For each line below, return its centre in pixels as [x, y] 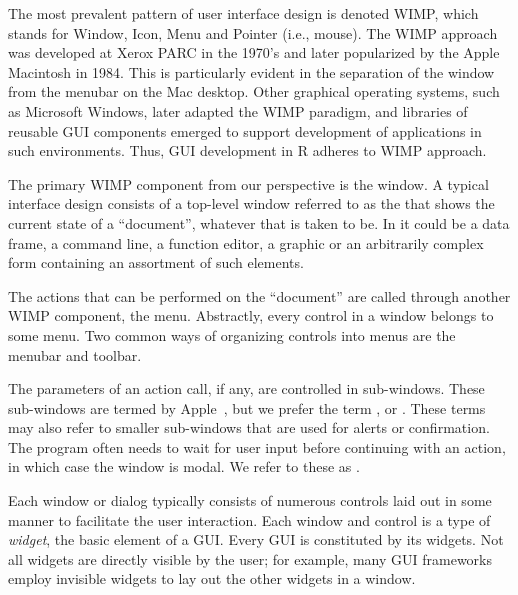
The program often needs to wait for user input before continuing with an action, [257, 446]
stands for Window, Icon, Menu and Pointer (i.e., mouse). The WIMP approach [253, 32]
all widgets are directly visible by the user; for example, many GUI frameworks [250, 558]
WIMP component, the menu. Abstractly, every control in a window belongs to [251, 315]
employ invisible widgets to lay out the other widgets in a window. [212, 578]
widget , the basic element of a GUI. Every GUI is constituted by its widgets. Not [256, 539]
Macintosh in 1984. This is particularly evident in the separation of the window [251, 71]
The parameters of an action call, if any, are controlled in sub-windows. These [246, 388]
